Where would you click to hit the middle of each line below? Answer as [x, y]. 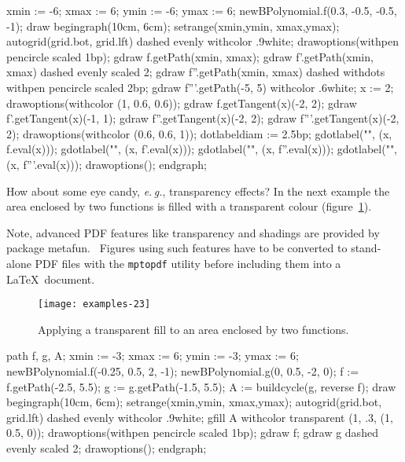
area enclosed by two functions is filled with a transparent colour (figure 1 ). [189, 206]
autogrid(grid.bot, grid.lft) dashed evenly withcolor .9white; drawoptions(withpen [203, 41]
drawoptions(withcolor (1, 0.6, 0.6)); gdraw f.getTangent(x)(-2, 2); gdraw [182, 103]
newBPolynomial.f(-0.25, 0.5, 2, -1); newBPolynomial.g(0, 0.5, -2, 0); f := [183, 371]
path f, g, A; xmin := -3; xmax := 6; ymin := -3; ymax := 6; [153, 356]
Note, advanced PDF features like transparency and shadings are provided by [193, 232]
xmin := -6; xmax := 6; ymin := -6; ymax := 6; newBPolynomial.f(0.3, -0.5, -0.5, [202, 10]
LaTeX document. [51, 279]
